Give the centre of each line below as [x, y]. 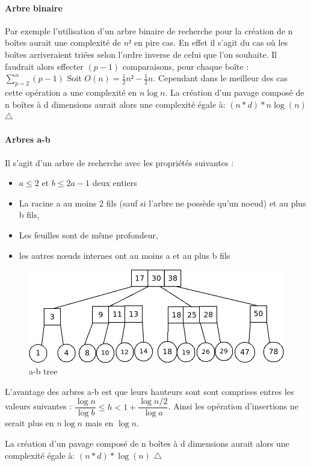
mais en [99, 423]
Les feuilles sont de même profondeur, [88, 235]
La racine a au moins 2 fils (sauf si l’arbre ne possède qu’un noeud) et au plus [162, 203]
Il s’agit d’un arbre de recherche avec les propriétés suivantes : [119, 162]
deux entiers [115, 183]
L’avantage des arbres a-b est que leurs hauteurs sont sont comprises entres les [149, 391]
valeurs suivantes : [38, 406]
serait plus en [29, 423]
